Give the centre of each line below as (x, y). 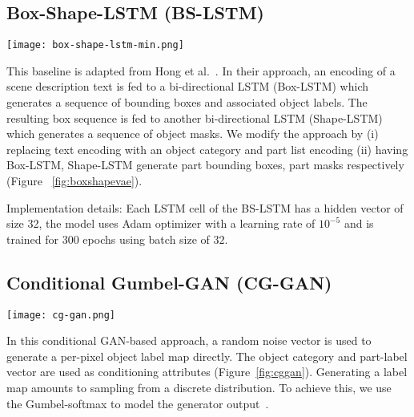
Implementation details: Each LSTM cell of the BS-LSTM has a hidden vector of (205, 207)
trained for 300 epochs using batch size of (108, 239)
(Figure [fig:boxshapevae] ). (74, 181)
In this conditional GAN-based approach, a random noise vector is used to (189, 340)
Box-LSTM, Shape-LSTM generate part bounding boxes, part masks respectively (205, 165)
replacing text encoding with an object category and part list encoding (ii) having (207, 149)
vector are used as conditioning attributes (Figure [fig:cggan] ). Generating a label (207, 372)
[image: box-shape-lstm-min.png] (95, 45)
